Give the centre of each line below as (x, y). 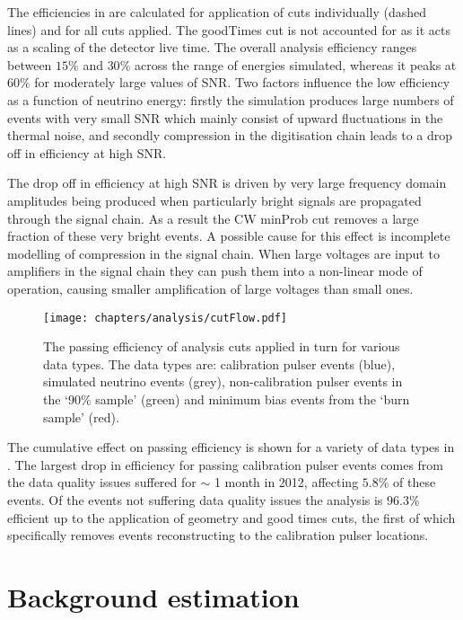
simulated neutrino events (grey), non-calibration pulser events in (223, 381)
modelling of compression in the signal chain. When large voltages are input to (223, 253)
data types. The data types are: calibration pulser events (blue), (219, 363)
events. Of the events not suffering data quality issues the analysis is (195, 499)
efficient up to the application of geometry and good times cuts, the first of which (231, 517)
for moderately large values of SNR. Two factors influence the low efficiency (242, 82)
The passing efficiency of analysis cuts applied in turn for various (222, 346)
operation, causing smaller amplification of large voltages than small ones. (210, 288)
